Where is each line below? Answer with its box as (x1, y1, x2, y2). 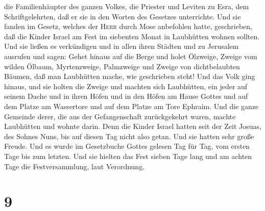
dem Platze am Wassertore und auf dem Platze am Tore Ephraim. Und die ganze (4, 100, 259, 111)
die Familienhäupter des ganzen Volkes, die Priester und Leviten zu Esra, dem (4, 1, 249, 11)
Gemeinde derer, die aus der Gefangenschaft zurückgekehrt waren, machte (4, 111, 236, 121)
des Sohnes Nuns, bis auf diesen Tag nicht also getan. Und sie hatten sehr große (4, 130, 254, 141)
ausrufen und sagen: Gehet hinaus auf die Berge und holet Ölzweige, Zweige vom (4, 50, 257, 61)
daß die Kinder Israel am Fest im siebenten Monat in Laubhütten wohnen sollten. (4, 31, 260, 41)
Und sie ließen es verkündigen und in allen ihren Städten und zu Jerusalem (4, 41, 239, 51)
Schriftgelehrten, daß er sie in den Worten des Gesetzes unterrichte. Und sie (4, 11, 241, 21)
